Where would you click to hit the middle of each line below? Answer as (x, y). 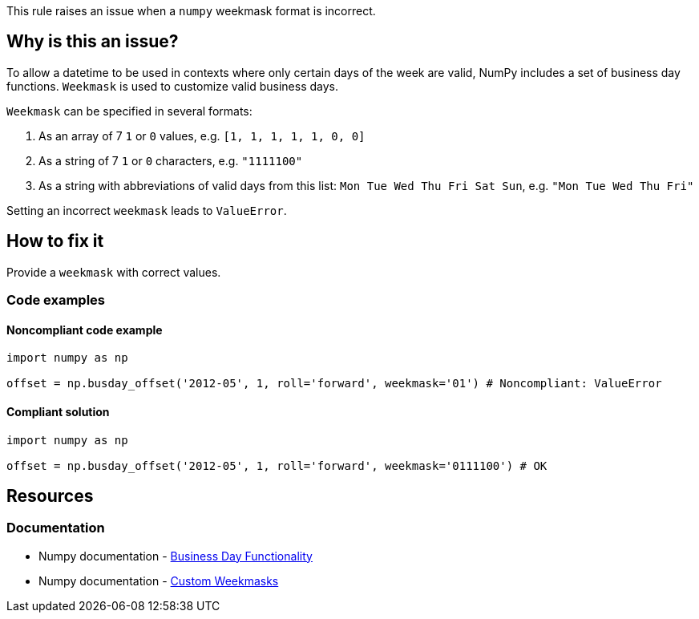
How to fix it (55, 241)
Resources (50, 496)
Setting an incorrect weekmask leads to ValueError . (147, 210)
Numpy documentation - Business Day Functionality (176, 556)
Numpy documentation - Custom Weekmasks (159, 581)
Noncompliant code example (85, 330)
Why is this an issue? (93, 42)
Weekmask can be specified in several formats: (129, 111)
